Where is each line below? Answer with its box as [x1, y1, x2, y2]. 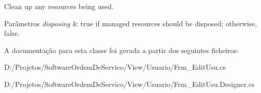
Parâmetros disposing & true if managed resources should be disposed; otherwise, [4, 18, 257, 28]
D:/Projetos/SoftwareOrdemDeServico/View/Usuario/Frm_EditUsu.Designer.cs [4, 78, 255, 89]
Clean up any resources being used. [4, 1, 114, 11]
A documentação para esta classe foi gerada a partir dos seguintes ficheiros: [4, 44, 239, 55]
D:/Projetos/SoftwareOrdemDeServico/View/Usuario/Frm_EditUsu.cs [4, 62, 226, 72]
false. [4, 28, 20, 38]
